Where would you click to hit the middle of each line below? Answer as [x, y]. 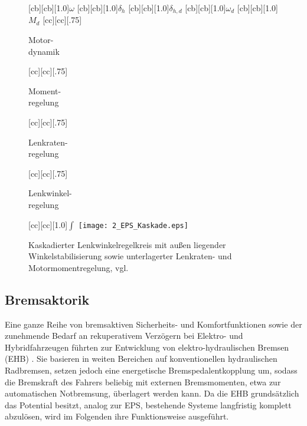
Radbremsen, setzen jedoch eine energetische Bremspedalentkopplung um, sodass [151, 370]
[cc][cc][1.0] [48, 224]
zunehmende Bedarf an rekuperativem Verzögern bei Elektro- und [124, 336]
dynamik [44, 51]
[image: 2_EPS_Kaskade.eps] [133, 225]
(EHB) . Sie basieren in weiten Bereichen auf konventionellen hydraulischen [141, 359]
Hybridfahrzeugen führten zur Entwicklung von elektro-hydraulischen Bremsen [147, 347]
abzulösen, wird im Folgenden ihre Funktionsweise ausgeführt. [117, 416]
